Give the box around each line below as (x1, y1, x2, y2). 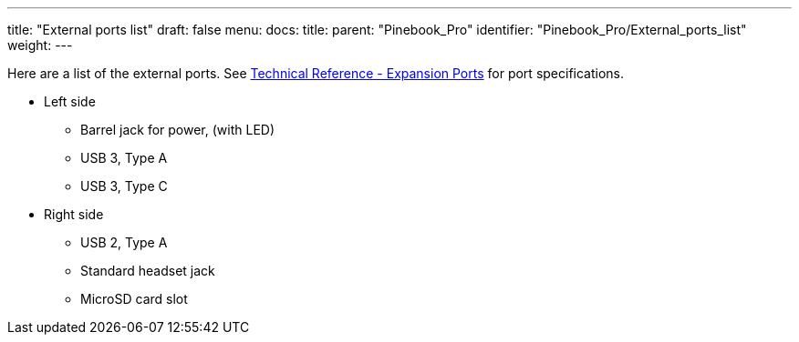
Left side (44, 94, 96, 109)
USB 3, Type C (80, 178, 168, 194)
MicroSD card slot (80, 291, 188, 307)
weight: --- (7, 37, 73, 53)
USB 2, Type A (80, 235, 168, 250)
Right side (44, 206, 104, 222)
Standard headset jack (80, 263, 215, 278)
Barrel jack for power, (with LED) (80, 122, 275, 137)
